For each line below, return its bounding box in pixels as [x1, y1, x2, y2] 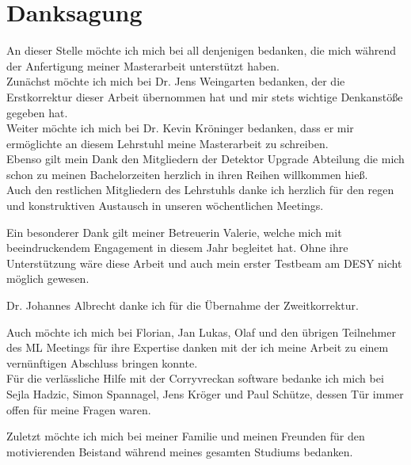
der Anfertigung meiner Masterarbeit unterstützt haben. [6, 57, 280, 74]
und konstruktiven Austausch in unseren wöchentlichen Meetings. [6, 197, 324, 214]
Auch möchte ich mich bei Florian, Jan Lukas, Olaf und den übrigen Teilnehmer [6, 323, 396, 340]
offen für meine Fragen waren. [6, 401, 151, 417]
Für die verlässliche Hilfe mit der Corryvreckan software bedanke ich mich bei [6, 370, 384, 387]
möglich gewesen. [6, 270, 89, 287]
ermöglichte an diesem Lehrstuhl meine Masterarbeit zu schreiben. [6, 135, 329, 151]
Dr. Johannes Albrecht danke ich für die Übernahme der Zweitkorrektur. [6, 297, 359, 314]
